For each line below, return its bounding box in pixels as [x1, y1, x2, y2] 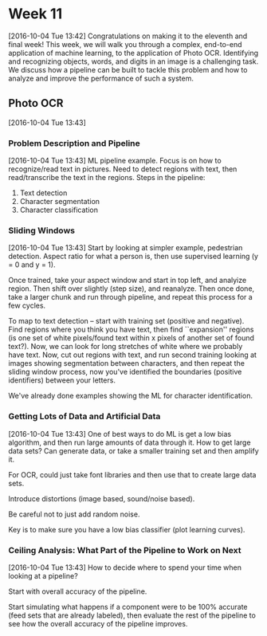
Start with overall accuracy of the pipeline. [8, 587, 147, 596]
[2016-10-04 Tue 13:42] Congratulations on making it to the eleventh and [8, 31, 248, 41]
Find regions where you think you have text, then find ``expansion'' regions [8, 324, 254, 335]
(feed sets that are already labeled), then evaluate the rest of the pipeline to [8, 610, 257, 620]
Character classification [19, 205, 98, 215]
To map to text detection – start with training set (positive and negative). [8, 316, 245, 326]
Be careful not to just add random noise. [8, 509, 140, 519]
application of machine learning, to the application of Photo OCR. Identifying [8, 48, 259, 57]
